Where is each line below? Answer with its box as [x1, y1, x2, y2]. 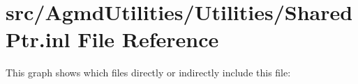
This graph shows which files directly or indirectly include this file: [6, 65, 291, 80]
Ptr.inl [6, 25, 70, 53]
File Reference [77, 25, 219, 53]
